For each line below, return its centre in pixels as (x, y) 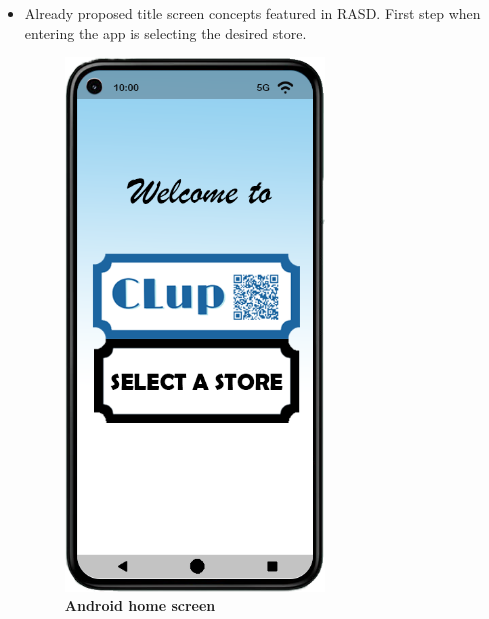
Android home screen (140, 605)
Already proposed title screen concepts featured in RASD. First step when (252, 13)
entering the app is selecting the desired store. (165, 32)
